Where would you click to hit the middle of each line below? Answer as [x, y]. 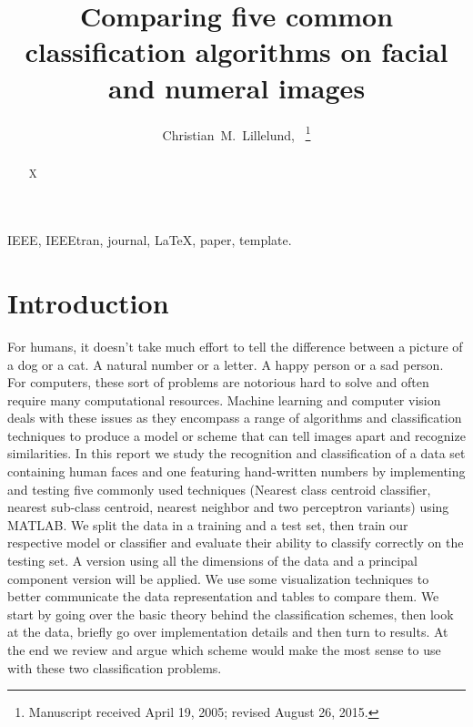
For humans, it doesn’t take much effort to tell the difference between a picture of [235, 346]
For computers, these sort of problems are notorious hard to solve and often [218, 382]
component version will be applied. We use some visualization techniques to [218, 578]
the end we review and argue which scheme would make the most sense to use [224, 650]
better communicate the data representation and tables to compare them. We [223, 596]
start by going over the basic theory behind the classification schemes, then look [231, 614]
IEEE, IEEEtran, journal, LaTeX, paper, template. [150, 240]
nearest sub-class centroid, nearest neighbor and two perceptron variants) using [228, 507]
